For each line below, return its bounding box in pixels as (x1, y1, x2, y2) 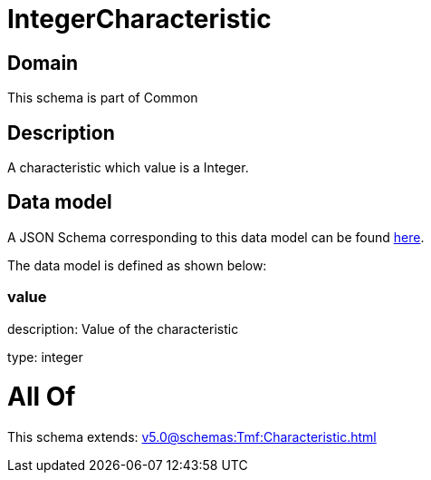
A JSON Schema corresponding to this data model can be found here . (7, 229, 425, 245)
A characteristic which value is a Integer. (7, 160, 249, 176)
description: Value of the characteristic (7, 320, 239, 337)
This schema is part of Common (7, 90, 198, 106)
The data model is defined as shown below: (7, 257, 267, 273)
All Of (7, 381, 76, 413)
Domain (7, 51, 79, 74)
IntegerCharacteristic (7, 4, 272, 34)
